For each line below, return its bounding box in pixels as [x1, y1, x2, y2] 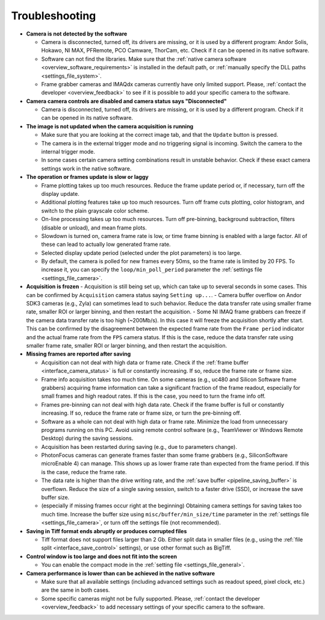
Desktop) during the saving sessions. [41, 434, 134, 442]
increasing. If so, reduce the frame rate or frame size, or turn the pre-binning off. [41, 410, 241, 417]
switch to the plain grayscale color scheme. [41, 207, 149, 214]
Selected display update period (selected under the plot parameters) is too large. [41, 249, 242, 256]
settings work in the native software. [41, 164, 132, 172]
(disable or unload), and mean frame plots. [41, 224, 147, 231]
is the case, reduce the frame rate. [41, 468, 127, 475]
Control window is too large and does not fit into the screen [26, 553, 178, 560]
